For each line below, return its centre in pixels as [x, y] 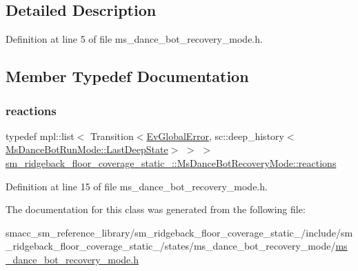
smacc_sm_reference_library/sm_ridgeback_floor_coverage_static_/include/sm [179, 232]
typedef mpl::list [40, 135]
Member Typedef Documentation [127, 76]
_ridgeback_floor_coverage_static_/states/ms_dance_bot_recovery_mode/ [171, 246]
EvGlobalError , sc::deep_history [215, 135]
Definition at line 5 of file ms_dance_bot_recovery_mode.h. [134, 39]
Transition [112, 135]
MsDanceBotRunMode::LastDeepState [87, 149]
